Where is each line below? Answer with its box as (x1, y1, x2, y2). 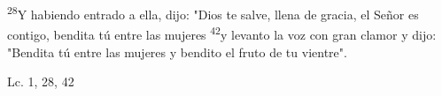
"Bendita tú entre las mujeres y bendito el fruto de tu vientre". (7, 42, 347, 61)
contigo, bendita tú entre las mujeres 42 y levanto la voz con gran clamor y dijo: (7, 23, 437, 43)
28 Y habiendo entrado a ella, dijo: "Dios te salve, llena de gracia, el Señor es (7, 3, 419, 23)
